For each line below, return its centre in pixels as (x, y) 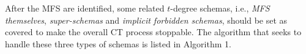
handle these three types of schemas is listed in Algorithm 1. (118, 43)
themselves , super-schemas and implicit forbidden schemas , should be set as (146, 20)
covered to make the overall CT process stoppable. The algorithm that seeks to (153, 32)
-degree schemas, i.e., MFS (220, 8)
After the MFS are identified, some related (85, 8)
